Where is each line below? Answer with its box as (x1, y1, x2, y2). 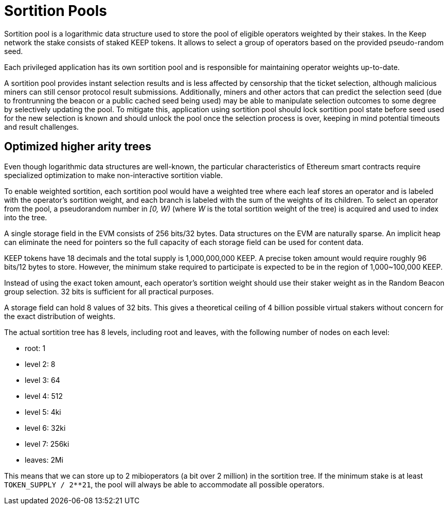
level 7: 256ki (25, 439, 69, 448)
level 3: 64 (25, 375, 60, 384)
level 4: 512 (25, 391, 63, 400)
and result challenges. (4, 122, 79, 131)
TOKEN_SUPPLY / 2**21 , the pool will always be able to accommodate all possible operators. (4, 480, 325, 489)
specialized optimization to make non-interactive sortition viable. (4, 170, 223, 180)
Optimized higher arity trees (4, 140, 151, 153)
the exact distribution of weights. (4, 311, 115, 321)
